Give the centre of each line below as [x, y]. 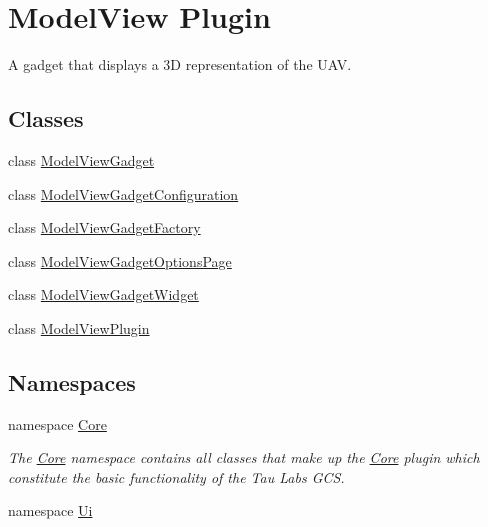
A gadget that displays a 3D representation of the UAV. [180, 64]
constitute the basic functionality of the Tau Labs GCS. [176, 476]
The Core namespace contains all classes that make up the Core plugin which [244, 457]
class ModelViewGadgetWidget [103, 294]
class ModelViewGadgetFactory [104, 227]
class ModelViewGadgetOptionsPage [120, 260]
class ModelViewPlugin [79, 327]
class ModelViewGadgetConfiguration [123, 193]
